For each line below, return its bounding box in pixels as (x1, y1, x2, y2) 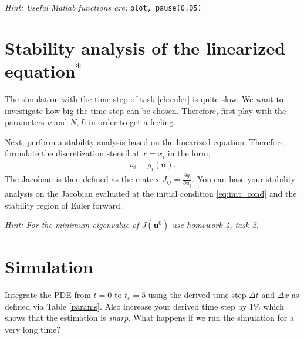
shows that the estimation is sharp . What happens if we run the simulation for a (5, 311, 294, 324)
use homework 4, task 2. (172, 219, 259, 231)
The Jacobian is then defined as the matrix (5, 173, 160, 185)
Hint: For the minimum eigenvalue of (5, 219, 139, 231)
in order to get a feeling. (89, 116, 176, 128)
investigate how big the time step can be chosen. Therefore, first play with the (5, 104, 286, 116)
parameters (5, 116, 45, 128)
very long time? (5, 323, 60, 335)
